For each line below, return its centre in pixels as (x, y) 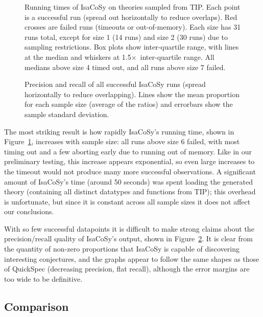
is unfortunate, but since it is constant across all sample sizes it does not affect (127, 201)
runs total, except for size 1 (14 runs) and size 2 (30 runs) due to (126, 37)
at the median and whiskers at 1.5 (78, 56)
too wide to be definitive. (43, 278)
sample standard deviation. (67, 114)
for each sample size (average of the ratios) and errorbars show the (129, 104)
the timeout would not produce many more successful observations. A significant (130, 171)
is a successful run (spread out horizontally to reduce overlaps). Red (131, 17)
